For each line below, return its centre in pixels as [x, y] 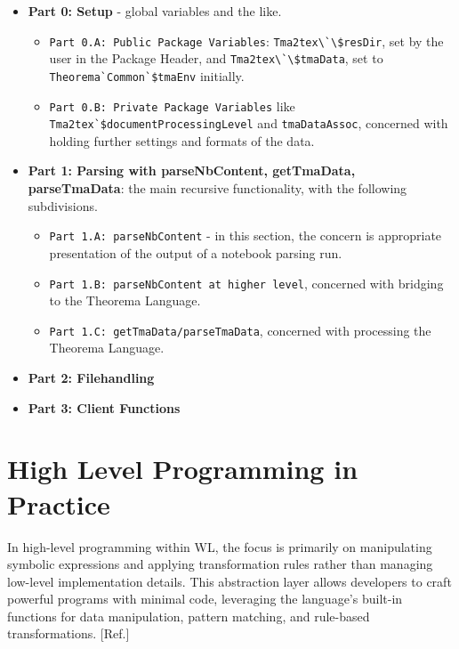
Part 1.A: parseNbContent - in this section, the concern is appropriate [246, 235]
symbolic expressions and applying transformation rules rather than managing [220, 564]
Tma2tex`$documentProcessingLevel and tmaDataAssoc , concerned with [249, 123]
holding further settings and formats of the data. [182, 140]
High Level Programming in [183, 469]
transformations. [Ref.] [68, 633]
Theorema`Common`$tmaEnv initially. [147, 75]
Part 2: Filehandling [91, 377]
